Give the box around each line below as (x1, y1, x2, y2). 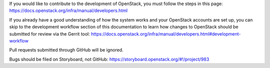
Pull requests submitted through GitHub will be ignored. (9, 47, 123, 53)
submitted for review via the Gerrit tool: (9, 30, 90, 37)
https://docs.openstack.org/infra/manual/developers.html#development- (90, 30, 241, 37)
